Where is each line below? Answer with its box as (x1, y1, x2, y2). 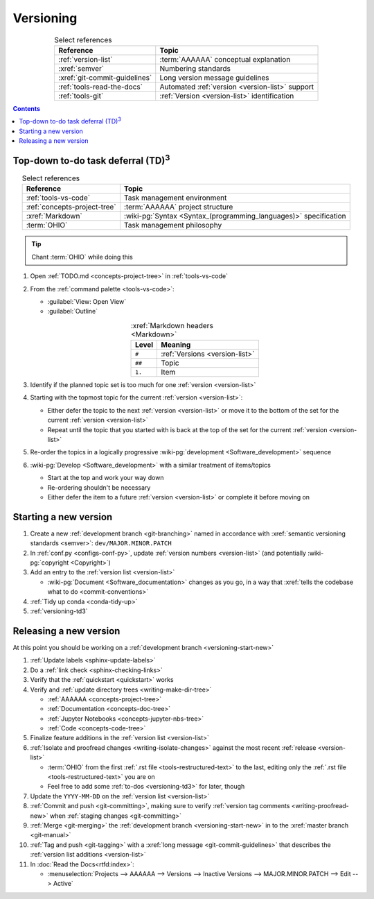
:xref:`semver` (58, 63, 105, 73)
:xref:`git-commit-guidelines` (58, 73, 152, 83)
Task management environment (123, 193, 227, 203)
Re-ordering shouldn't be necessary (47, 483, 151, 492)
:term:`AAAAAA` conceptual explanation (159, 54, 291, 64)
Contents (12, 104, 41, 112)
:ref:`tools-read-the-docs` (58, 82, 143, 92)
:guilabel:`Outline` (47, 307, 98, 316)
